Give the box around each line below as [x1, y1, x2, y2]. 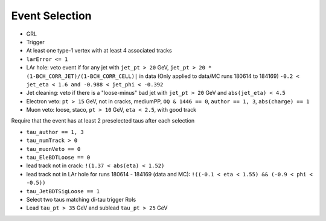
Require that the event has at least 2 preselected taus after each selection [11, 117, 195, 124]
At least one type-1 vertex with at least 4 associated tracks [26, 47, 172, 54]
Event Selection [11, 9, 92, 22]
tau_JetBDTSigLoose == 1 [26, 188, 100, 194]
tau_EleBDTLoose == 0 [26, 154, 91, 161]
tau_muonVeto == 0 [26, 146, 81, 152]
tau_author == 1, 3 [26, 129, 84, 135]
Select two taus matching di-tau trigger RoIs [26, 196, 136, 203]
